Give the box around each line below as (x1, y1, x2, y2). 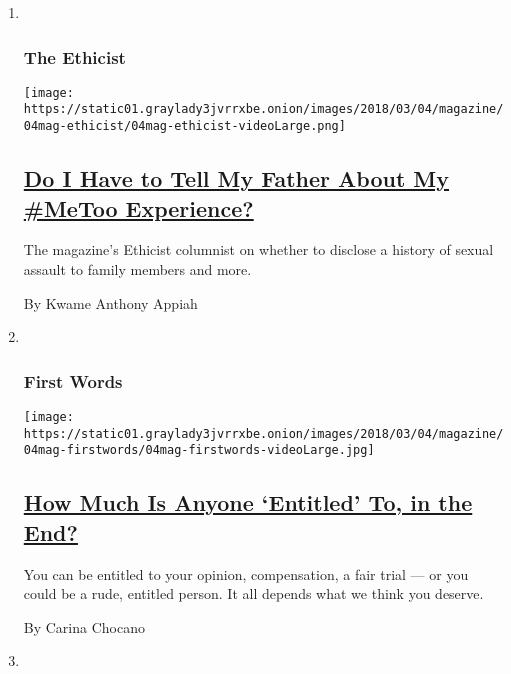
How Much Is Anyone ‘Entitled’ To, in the (23, 487, 473, 518)
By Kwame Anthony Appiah (23, 292, 198, 313)
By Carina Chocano (23, 616, 145, 637)
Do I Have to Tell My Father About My (23, 163, 450, 194)
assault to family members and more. (23, 258, 252, 279)
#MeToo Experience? (23, 192, 254, 223)
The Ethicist (23, 44, 126, 69)
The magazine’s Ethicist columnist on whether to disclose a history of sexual (23, 239, 494, 260)
